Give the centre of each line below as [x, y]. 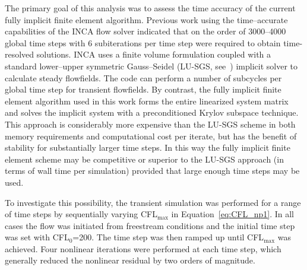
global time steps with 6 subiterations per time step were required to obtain [143, 42]
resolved [20, 54]
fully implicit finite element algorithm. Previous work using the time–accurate [146, 19]
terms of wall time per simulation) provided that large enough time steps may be [152, 171]
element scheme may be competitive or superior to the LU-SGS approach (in [144, 159]
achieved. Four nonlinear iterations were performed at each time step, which [143, 248]
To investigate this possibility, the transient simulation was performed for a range [153, 202]
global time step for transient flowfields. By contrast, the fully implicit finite [143, 89]
